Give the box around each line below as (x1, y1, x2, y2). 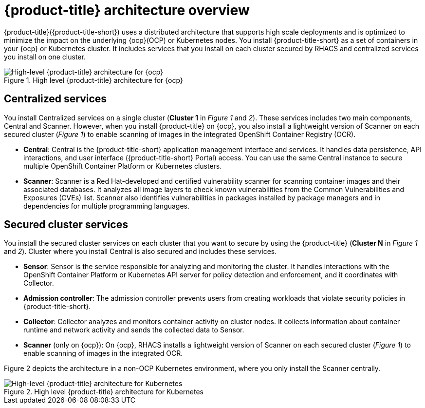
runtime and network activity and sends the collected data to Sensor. (23, 326, 244, 334)
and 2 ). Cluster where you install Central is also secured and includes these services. (4, 247, 277, 256)
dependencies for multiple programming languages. (23, 201, 190, 210)
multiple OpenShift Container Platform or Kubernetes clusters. (23, 161, 222, 170)
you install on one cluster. (4, 52, 86, 61)
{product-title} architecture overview (4, 2, 250, 19)
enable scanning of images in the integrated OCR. (23, 349, 183, 358)
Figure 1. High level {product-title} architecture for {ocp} (4, 76, 183, 84)
